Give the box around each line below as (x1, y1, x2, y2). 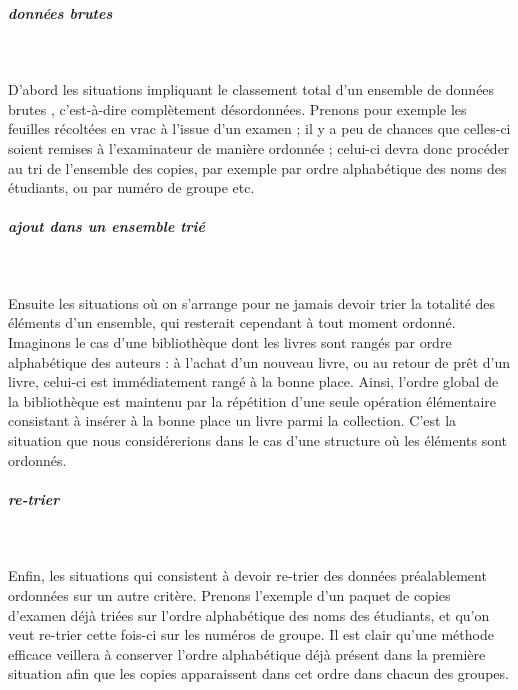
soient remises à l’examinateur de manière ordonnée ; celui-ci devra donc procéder (8, 137, 510, 158)
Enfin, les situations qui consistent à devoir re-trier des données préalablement (8, 565, 487, 586)
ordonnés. (8, 449, 67, 470)
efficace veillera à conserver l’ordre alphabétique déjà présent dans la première (8, 643, 486, 664)
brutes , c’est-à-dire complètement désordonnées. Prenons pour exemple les (8, 98, 467, 119)
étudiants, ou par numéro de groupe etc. (8, 177, 255, 198)
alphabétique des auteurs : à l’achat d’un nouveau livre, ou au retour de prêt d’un (8, 351, 511, 372)
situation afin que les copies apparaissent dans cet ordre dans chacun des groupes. (8, 663, 509, 684)
